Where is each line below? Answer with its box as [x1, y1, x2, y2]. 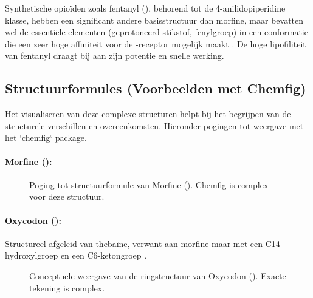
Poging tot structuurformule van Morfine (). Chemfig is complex [29, 178, 269, 191]
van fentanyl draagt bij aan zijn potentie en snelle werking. [5, 49, 224, 62]
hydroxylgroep [5, 249, 58, 262]
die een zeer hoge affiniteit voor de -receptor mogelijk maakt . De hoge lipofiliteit [5, 37, 306, 50]
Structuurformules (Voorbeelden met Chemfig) [5, 79, 306, 98]
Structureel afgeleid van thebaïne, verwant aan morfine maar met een [5, 237, 263, 249]
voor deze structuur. [29, 190, 105, 203]
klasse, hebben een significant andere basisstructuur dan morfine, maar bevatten [5, 13, 304, 26]
